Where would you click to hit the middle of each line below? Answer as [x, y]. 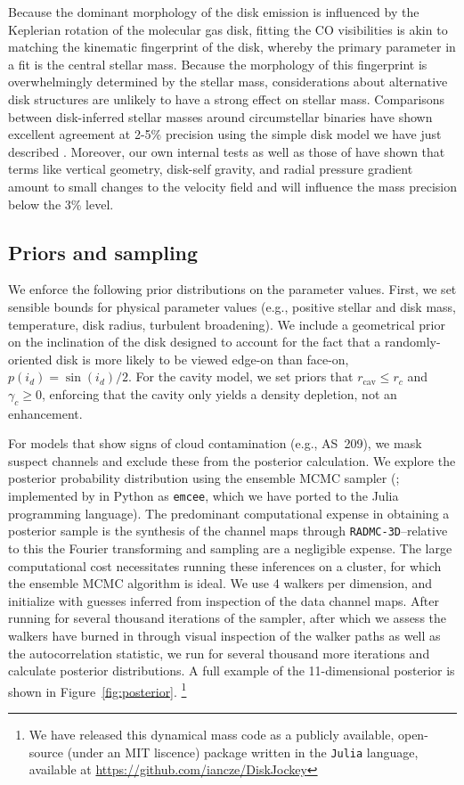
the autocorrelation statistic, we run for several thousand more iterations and [219, 653]
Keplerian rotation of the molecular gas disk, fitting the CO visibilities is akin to [228, 29]
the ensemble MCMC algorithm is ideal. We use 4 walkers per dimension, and [220, 583]
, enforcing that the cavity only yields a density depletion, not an [219, 393]
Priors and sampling [103, 252]
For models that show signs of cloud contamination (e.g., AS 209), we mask [215, 443]
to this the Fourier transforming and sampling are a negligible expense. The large [230, 548]
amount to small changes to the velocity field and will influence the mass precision [232, 186]
